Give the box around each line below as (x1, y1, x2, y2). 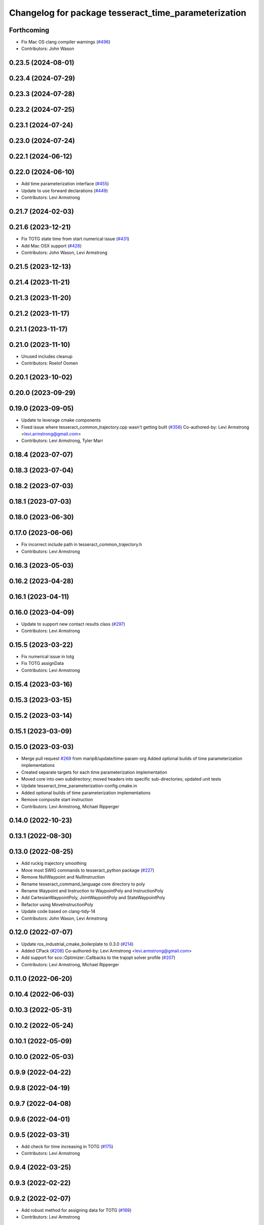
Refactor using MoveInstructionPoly (21, 902, 93, 907)
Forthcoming (9, 26, 49, 34)
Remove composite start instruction (21, 797, 93, 803)
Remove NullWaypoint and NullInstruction (21, 874, 105, 880)
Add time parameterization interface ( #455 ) (21, 181, 110, 187)
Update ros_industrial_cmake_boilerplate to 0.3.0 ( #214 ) (21, 941, 134, 947)
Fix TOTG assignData (21, 661, 64, 666)
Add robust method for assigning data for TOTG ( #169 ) (21, 1207, 132, 1213)
